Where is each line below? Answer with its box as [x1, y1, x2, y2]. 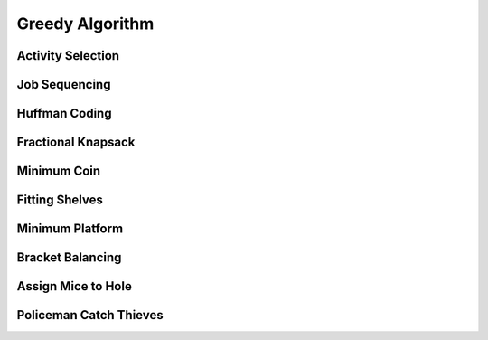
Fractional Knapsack [16, 135, 136, 150]
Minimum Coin [16, 164, 101, 179]
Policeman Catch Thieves [16, 307, 164, 323]
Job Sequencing [16, 77, 111, 92]
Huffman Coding [16, 106, 112, 121]
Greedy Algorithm [16, 14, 155, 33]
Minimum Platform [16, 222, 124, 237]
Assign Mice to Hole [16, 279, 133, 294]
